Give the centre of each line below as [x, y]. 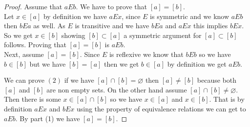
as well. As [49, 26]
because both [217, 80]
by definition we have [75, 16]
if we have [79, 80]
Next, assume [24, 54]
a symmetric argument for [163, 35]
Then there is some [32, 99]
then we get [122, 63]
